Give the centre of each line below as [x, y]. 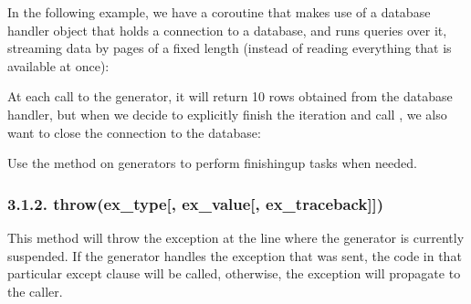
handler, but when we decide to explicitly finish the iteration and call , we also [227, 114]
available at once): [58, 65]
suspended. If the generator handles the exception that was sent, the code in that [235, 255]
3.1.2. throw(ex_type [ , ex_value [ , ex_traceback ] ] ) [196, 203]
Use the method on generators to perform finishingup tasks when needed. [212, 163]
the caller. [35, 291]
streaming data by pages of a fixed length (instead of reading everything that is [230, 48]
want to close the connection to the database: [134, 132]
